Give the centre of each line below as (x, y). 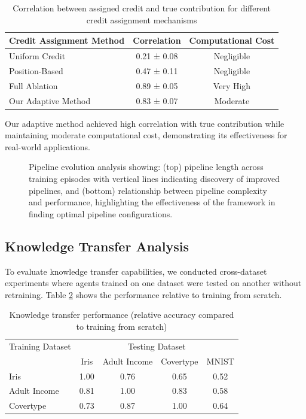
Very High (232, 85)
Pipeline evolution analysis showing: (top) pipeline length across (146, 167)
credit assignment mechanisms (142, 19)
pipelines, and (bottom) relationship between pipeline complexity (148, 190)
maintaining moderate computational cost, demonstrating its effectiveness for (146, 135)
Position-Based (36, 70)
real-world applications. (48, 146)
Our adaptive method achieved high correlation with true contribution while (145, 123)
